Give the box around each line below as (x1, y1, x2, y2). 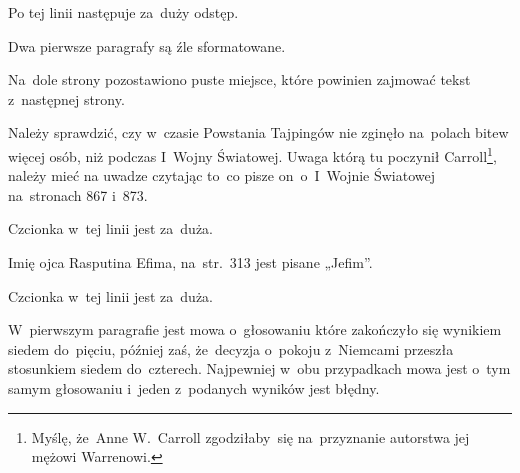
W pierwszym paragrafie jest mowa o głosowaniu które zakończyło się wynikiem (8, 319, 502, 340)
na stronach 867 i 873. (8, 184, 148, 205)
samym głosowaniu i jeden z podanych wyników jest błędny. (8, 377, 380, 398)
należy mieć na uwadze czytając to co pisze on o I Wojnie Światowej (8, 165, 436, 186)
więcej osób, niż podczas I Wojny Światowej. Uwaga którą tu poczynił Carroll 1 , (8, 142, 497, 166)
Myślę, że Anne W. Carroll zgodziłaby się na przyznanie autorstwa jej (31, 426, 470, 447)
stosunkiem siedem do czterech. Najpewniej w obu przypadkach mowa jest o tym (8, 358, 511, 379)
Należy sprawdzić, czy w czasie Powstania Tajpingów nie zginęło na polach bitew (8, 122, 509, 143)
